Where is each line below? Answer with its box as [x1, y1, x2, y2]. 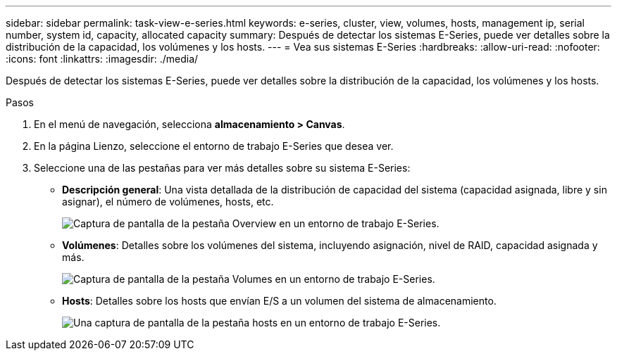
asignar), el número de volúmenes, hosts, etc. [62, 196, 274, 208]
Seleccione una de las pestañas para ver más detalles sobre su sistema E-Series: [34, 162, 411, 174]
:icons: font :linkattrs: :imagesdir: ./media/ [6, 53, 199, 65]
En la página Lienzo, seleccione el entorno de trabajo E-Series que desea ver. [34, 140, 394, 152]
